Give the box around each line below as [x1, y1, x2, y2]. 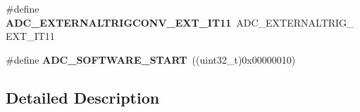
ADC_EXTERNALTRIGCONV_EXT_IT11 [6, 15, 232, 29]
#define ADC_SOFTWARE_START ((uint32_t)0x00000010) [6, 52, 296, 66]
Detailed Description [6, 86, 160, 108]
